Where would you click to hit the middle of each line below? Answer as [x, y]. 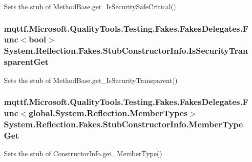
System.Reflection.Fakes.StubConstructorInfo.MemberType [124, 124]
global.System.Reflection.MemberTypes [108, 113]
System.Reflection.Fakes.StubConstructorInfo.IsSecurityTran [126, 51]
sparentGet [26, 62]
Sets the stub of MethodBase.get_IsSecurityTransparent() [91, 80]
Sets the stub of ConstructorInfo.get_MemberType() [83, 153]
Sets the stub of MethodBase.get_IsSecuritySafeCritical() [90, 6]
